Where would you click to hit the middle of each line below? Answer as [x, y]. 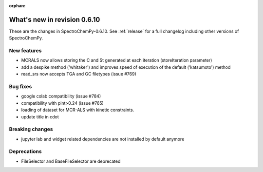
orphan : [17, 6]
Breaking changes [31, 129]
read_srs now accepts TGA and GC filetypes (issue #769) [79, 74]
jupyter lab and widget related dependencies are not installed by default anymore [103, 139]
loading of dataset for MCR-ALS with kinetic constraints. [78, 110]
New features [25, 51]
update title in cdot [40, 116]
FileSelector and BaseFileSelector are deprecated [71, 161]
